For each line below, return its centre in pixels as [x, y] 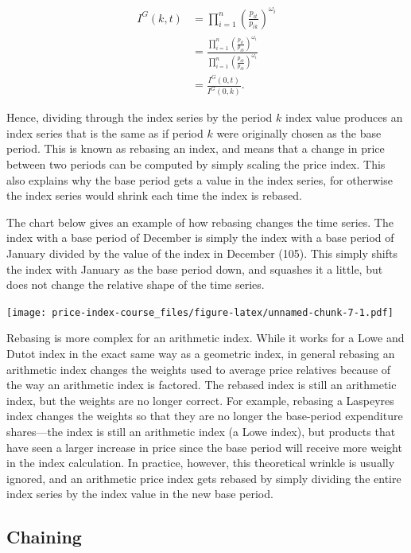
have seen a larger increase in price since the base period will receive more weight [204, 447]
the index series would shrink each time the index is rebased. [154, 195]
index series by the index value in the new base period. [140, 494]
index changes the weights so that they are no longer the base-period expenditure [205, 416]
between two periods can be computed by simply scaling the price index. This [196, 164]
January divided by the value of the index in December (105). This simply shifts [202, 253]
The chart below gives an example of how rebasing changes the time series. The [200, 222]
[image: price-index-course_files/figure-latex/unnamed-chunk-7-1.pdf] [200, 312]
